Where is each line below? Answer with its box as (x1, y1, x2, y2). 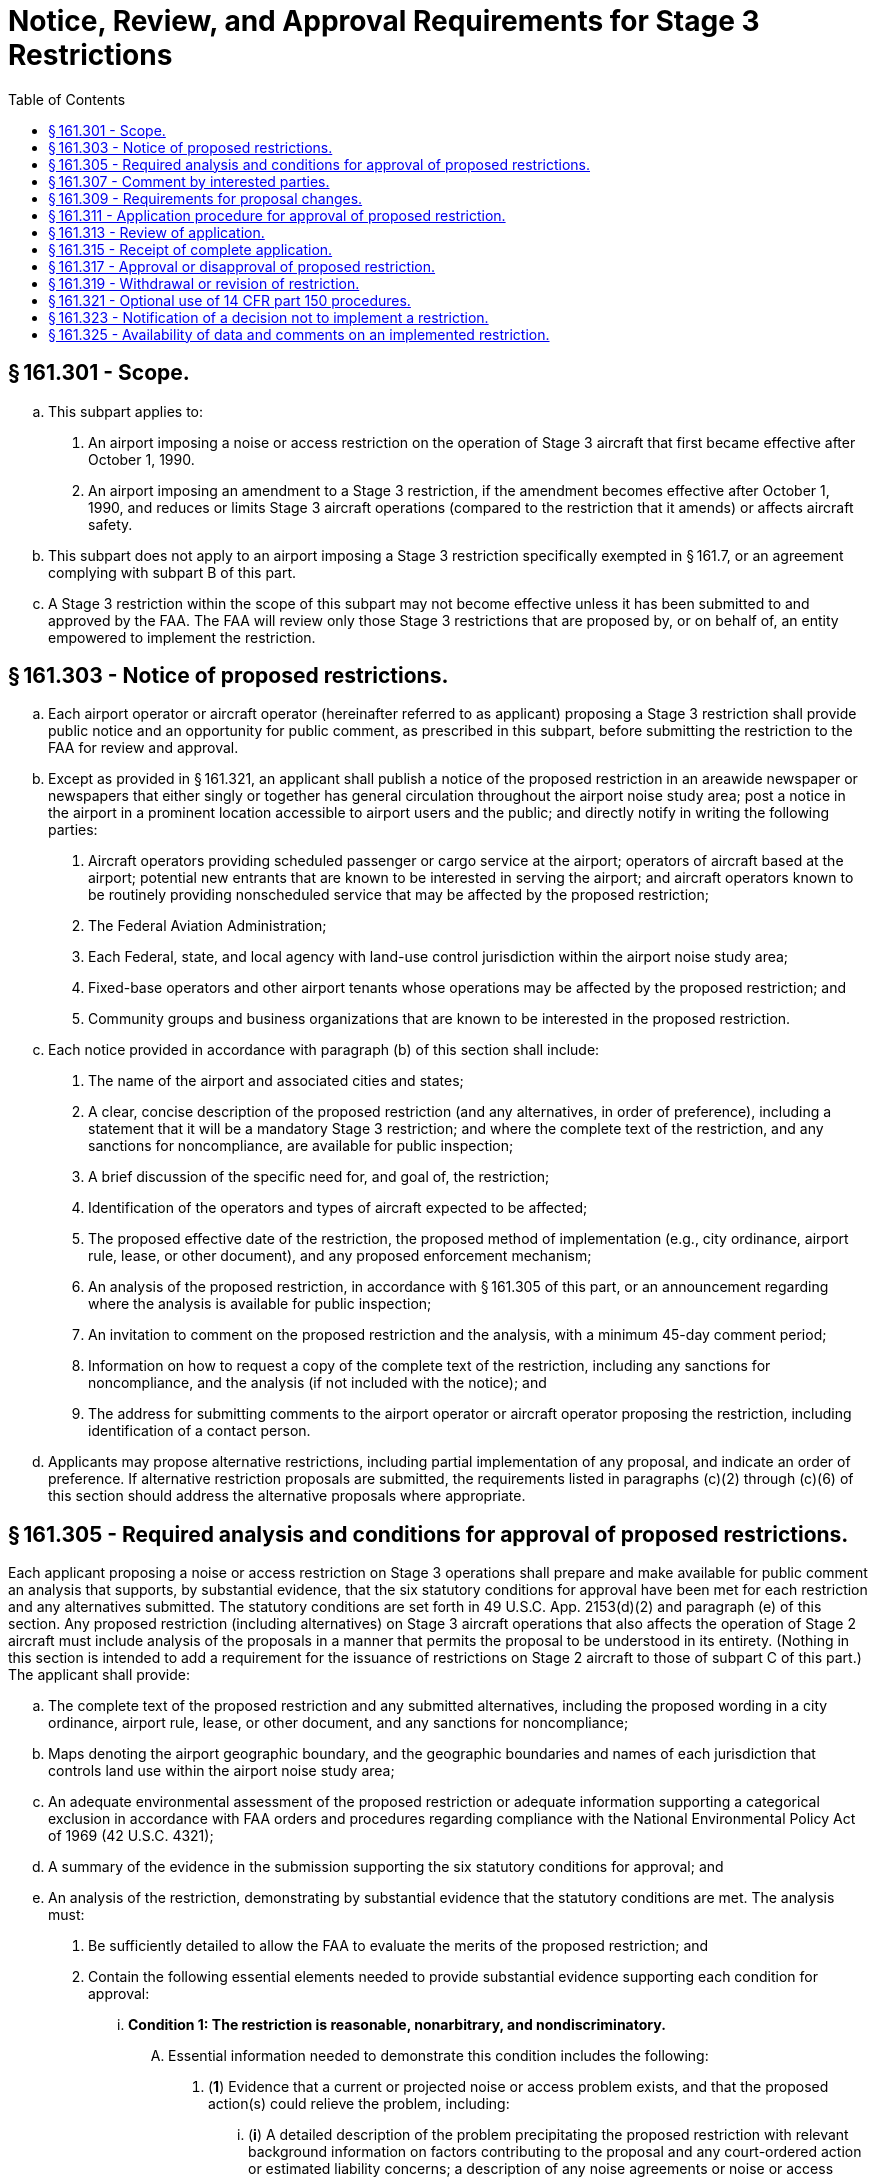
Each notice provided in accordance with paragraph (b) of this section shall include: (48, 1041, 600, 1059)
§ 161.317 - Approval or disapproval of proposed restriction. (48, 257, 436, 275)
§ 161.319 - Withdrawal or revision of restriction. (48, 274, 360, 292)
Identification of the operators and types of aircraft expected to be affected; (88, 1199, 588, 1217)
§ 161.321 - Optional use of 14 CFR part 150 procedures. (48, 291, 411, 309)
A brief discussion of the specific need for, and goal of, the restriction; (88, 1168, 550, 1186)
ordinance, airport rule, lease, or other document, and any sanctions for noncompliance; (48, 1714, 629, 1732)
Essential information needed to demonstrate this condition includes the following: (168, 2047, 709, 2065)
